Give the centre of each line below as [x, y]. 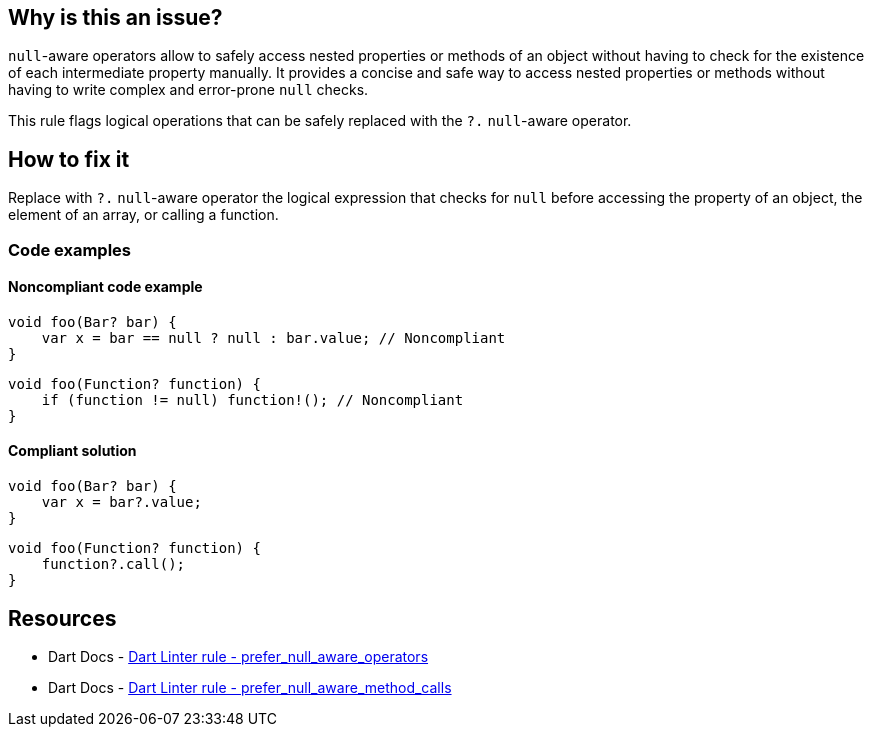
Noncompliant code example [105, 287]
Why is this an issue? [115, 17]
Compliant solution [72, 451]
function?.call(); [113, 564]
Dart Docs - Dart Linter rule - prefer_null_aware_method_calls [250, 687]
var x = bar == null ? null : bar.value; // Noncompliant [273, 337]
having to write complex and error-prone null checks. [188, 90]
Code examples [70, 249]
